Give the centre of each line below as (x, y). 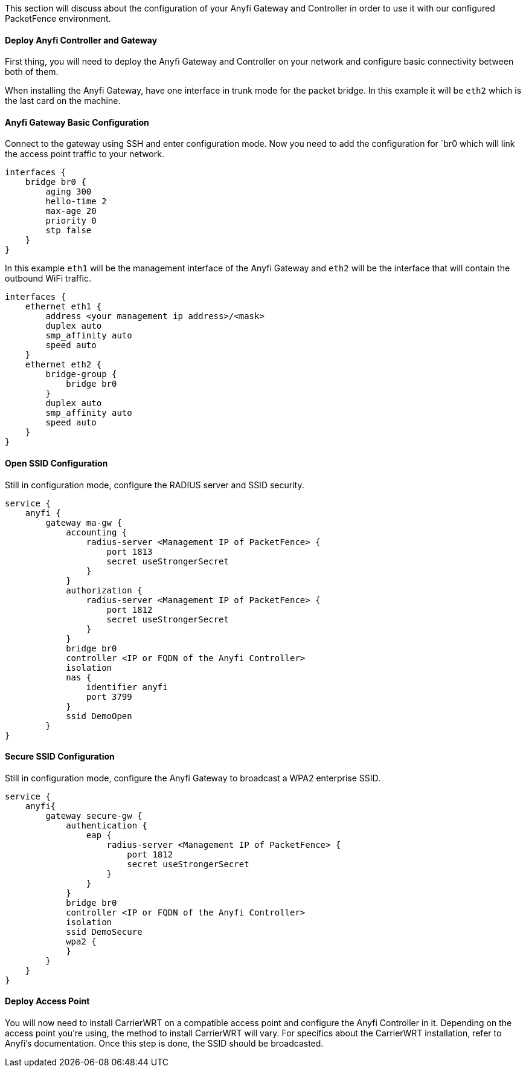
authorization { (104, 590)
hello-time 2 (76, 202)
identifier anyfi (127, 687)
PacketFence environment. (58, 18)
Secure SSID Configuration (60, 757)
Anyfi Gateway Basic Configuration (77, 122)
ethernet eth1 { (63, 307)
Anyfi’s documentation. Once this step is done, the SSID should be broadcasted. (164, 1044)
